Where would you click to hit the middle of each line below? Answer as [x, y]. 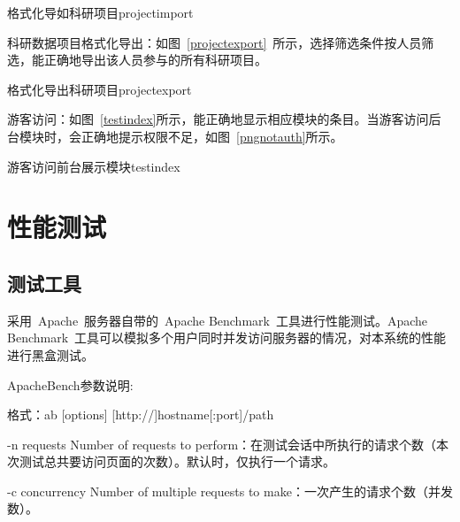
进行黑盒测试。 [50, 354]
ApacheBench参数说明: [70, 384]
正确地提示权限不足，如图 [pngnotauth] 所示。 [212, 136]
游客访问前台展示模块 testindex [94, 166]
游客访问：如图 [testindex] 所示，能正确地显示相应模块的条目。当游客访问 [218, 119]
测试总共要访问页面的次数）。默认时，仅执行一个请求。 [177, 461]
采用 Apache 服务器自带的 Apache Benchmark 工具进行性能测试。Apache [218, 320]
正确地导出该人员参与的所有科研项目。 [155, 60]
